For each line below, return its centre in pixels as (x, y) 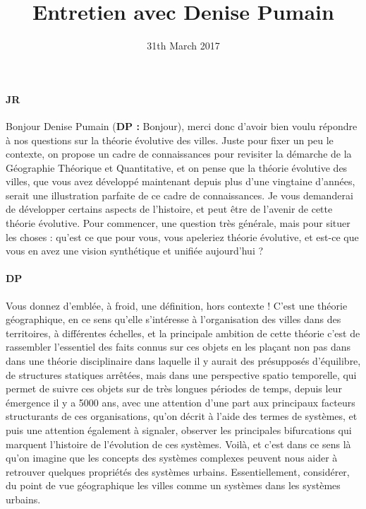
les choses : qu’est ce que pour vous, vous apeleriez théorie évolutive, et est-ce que (182, 236)
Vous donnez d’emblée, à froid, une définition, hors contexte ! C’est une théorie (177, 305)
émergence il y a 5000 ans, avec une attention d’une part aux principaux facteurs (181, 402)
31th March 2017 (183, 46)
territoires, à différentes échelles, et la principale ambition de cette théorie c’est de (183, 333)
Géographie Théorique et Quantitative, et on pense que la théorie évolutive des (177, 167)
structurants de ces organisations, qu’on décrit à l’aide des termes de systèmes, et (182, 416)
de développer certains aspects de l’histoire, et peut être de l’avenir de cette (169, 209)
